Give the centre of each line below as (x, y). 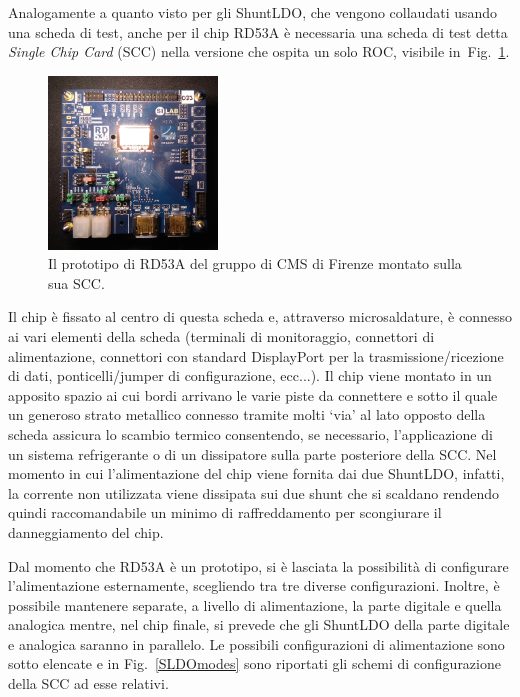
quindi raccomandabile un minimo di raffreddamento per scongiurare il (225, 512)
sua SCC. (76, 282)
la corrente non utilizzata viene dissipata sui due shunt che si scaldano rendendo (253, 492)
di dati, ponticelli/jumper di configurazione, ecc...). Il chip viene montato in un (250, 375)
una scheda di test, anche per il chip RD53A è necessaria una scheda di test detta (258, 31)
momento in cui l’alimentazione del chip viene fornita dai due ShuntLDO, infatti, (256, 473)
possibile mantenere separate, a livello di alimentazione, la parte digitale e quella (255, 604)
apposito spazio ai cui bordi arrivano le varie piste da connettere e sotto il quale (253, 394)
